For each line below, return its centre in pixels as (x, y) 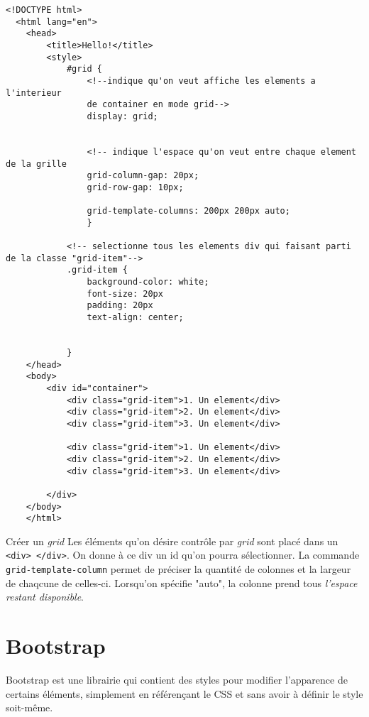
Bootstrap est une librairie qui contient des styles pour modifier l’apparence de (177, 680)
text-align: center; (135, 318)
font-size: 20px (125, 294)
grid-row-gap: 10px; (135, 187)
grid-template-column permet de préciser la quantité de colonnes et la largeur (178, 569)
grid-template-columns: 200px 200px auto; (188, 211)
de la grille (36, 164)
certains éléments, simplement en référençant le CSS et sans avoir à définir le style (184, 693)
